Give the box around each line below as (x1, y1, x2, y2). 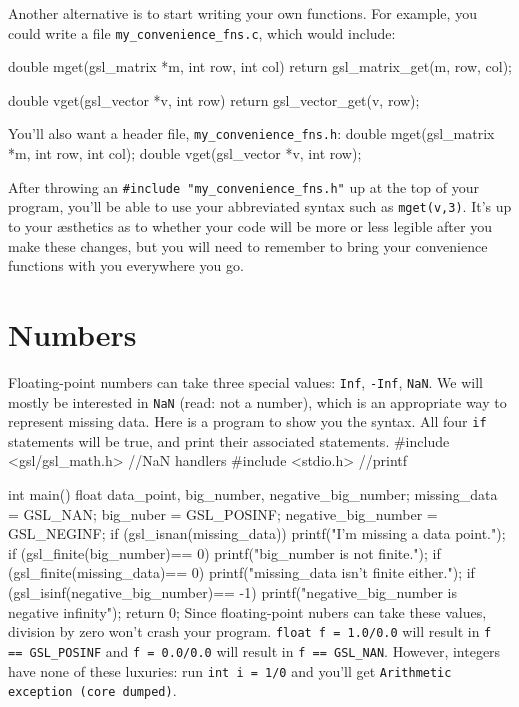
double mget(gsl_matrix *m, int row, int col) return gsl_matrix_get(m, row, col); (8, 56, 513, 77)
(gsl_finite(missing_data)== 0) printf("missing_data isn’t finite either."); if (8, 562, 475, 583)
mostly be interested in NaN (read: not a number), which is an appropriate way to (8, 391, 507, 412)
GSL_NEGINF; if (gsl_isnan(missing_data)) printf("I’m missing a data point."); (8, 523, 506, 544)
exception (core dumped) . (8, 680, 177, 701)
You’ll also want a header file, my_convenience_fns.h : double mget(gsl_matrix (8, 123, 495, 144)
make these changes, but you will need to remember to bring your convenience (8, 235, 488, 256)
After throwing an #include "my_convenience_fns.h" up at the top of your (8, 176, 479, 197)
